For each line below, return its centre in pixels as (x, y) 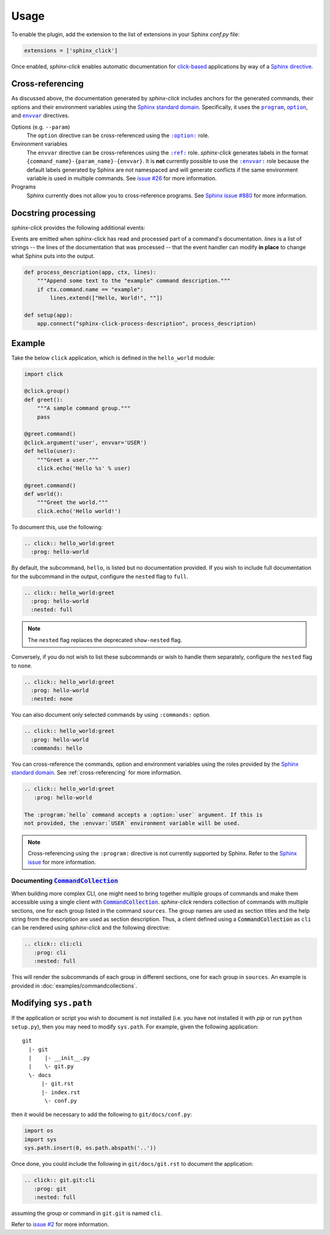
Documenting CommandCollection (65, 881)
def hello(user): (50, 451)
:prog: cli (50, 952)
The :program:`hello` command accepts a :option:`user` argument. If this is (143, 814)
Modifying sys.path (52, 1003)
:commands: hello (57, 748)
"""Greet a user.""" (68, 460)
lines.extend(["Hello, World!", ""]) (106, 298)
